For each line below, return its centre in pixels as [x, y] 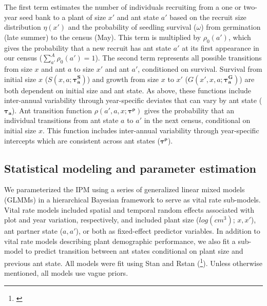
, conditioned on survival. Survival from [200, 68]
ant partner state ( [34, 231]
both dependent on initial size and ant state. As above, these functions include [128, 90]
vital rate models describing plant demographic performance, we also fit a [120, 241]
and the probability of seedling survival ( [132, 27]
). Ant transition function [52, 110]
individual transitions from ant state [61, 120]
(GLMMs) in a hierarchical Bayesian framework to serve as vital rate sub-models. [132, 199]
